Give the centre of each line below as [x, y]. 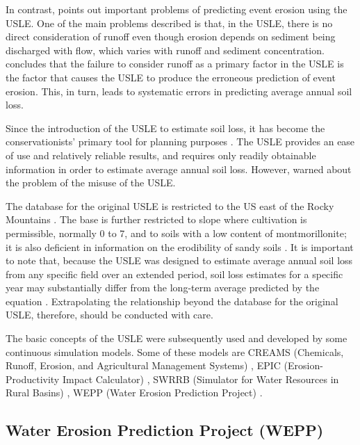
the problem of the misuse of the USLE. [91, 183]
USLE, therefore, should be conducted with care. [109, 315]
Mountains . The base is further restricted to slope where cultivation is [156, 219]
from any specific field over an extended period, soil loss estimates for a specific [174, 274]
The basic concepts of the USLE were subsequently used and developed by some [177, 338]
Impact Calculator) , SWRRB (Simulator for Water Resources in [201, 379]
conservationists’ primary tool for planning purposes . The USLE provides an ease [180, 141]
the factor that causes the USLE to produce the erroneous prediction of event [171, 77]
